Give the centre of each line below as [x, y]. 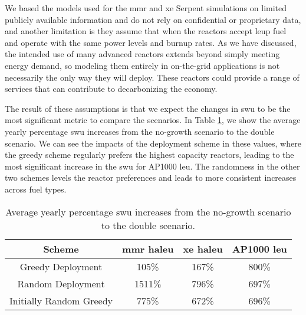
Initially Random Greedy [61, 300]
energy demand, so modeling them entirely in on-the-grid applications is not [142, 65]
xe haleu [203, 248]
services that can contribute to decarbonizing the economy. [111, 89]
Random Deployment [61, 283]
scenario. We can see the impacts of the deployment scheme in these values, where [153, 143]
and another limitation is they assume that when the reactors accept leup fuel [146, 31]
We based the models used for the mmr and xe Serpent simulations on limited [146, 8]
